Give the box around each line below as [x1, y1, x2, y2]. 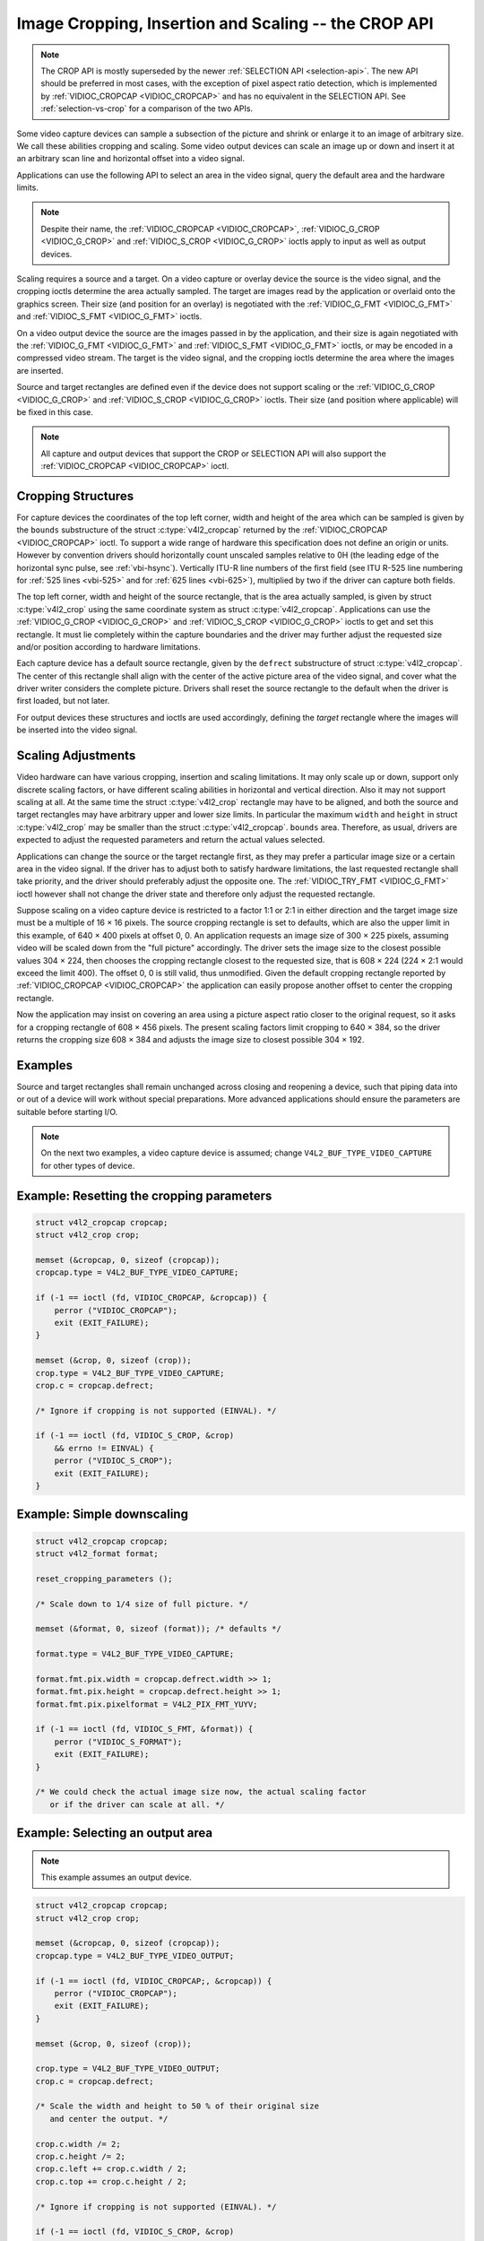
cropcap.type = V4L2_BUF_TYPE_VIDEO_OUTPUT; [35, 1951, 235, 1960]
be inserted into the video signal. [16, 724, 138, 735]
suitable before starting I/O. [16, 1106, 118, 1117]
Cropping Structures [16, 489, 134, 504]
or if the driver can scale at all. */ [49, 1799, 225, 1810]
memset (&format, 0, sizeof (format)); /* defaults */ [35, 1623, 281, 1634]
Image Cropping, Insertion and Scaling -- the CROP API [16, 13, 434, 33]
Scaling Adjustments [16, 748, 136, 764]
